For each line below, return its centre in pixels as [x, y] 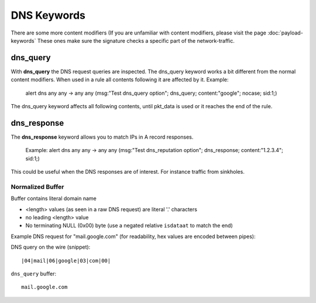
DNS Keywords [48, 15]
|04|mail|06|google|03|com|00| [66, 261]
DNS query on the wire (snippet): [51, 247]
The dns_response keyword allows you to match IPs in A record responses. [102, 137]
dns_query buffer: [34, 273]
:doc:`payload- [285, 33]
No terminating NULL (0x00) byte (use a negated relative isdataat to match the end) [129, 226]
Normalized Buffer [37, 187]
